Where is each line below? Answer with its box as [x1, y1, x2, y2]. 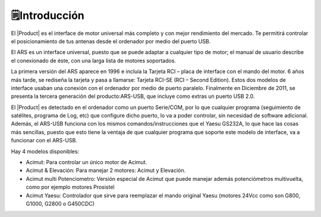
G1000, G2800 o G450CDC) [26, 200, 95, 207]
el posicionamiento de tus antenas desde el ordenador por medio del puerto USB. [11, 37, 211, 44]
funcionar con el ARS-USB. [11, 137, 77, 144]
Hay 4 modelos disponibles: [11, 148, 80, 155]
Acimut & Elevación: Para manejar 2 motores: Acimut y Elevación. [26, 167, 186, 174]
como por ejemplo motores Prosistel [26, 184, 115, 191]
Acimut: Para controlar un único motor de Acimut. [26, 159, 147, 166]
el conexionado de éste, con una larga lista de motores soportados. [11, 57, 177, 64]
